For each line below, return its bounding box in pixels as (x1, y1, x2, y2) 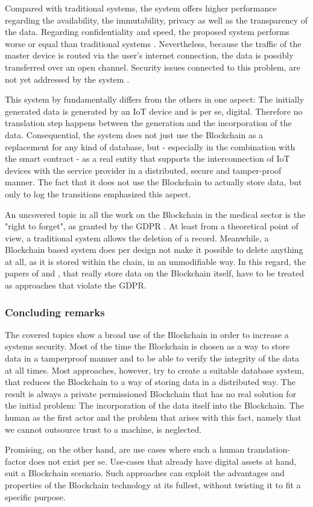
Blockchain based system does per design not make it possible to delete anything (5, 243, 303, 256)
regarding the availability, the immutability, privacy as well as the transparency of (5, 13, 308, 26)
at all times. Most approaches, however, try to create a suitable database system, (5, 363, 305, 376)
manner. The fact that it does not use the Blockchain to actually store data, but (5, 176, 302, 188)
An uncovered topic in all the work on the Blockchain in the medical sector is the (5, 208, 306, 220)
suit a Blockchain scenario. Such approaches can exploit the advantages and (5, 467, 285, 479)
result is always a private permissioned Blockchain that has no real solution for (5, 387, 297, 400)
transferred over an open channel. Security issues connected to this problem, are (5, 60, 300, 73)
